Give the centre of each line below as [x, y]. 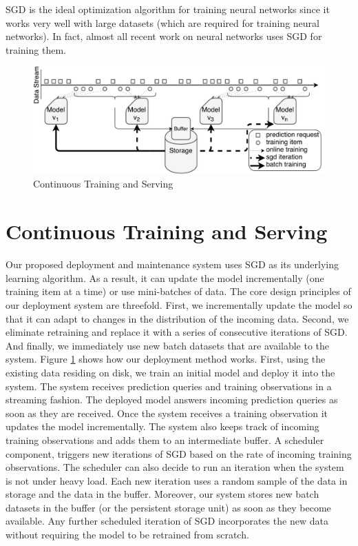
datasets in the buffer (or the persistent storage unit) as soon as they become [168, 507]
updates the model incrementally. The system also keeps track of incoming [162, 426]
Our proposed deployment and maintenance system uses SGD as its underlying [172, 264]
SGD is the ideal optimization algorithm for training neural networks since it [168, 9]
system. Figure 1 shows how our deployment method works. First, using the [166, 359]
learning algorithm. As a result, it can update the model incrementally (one [165, 277]
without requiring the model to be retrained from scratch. [127, 535]
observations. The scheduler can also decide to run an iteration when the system [175, 467]
